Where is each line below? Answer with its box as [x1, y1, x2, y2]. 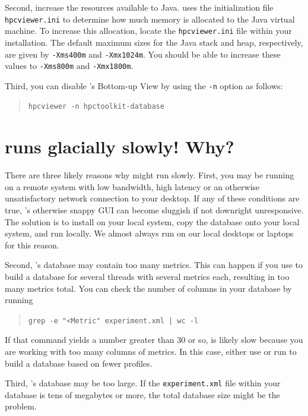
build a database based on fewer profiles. [5, 357, 153, 369]
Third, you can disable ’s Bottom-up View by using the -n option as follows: [5, 79, 283, 92]
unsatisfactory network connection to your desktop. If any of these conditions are [5, 192, 300, 204]
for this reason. [5, 238, 59, 251]
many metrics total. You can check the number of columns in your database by [5, 282, 292, 294]
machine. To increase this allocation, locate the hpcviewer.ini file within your [5, 24, 292, 37]
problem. [5, 400, 37, 412]
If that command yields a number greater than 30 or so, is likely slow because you [5, 333, 303, 346]
